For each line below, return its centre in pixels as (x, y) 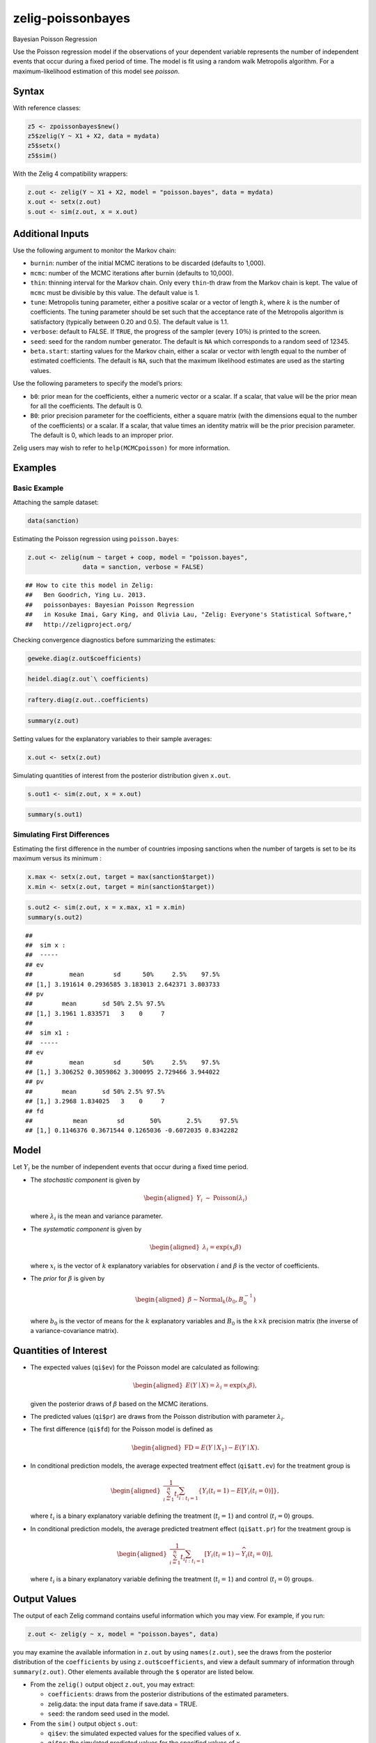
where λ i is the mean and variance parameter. (96, 1217)
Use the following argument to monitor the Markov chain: (95, 250)
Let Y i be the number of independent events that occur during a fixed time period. (131, 1168)
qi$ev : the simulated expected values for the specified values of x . (144, 1733)
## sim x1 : (47, 1033)
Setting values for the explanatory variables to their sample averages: (112, 738)
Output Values (45, 1599)
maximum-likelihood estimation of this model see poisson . (96, 71)
